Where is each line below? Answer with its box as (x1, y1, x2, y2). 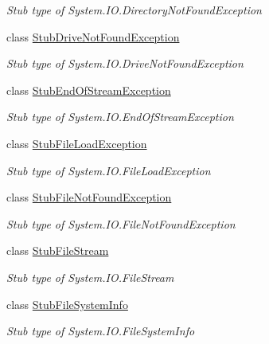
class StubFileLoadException (6, 135, 147, 151)
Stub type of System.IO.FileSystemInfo (6, 322, 195, 339)
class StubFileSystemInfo (6, 295, 128, 312)
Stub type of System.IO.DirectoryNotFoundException (6, 2, 262, 18)
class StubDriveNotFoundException (6, 28, 180, 45)
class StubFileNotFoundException (6, 189, 172, 205)
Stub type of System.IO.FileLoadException (6, 162, 211, 178)
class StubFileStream (6, 242, 109, 259)
